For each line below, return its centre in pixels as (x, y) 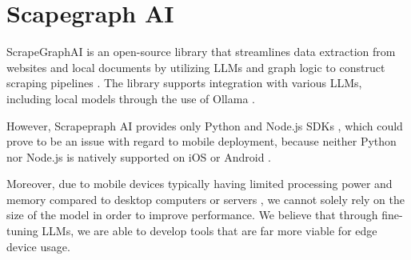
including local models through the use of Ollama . (131, 98)
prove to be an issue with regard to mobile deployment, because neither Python (202, 141)
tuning (22, 231)
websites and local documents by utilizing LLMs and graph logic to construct (196, 67)
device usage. (38, 246)
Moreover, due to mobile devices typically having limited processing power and (200, 184)
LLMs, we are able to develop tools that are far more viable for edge (209, 231)
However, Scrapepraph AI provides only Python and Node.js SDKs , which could (205, 125)
